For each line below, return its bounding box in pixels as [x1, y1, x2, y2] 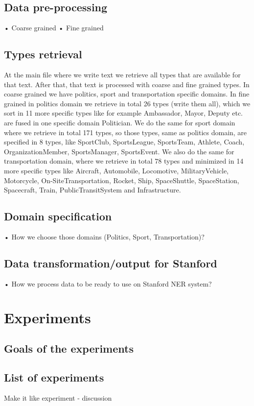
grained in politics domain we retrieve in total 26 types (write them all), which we [4, 98, 251, 108]
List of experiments [4, 369, 104, 384]
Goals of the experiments [4, 341, 134, 356]
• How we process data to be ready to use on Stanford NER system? [4, 278, 212, 288]
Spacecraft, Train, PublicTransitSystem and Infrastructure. [4, 185, 181, 195]
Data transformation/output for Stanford [4, 255, 217, 270]
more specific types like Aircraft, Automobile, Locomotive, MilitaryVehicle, [4, 165, 229, 175]
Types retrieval [4, 47, 82, 62]
